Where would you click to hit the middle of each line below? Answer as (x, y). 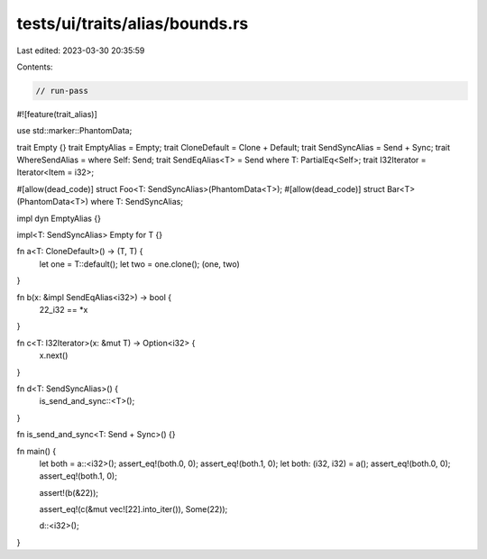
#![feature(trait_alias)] (57, 114)
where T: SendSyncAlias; (137, 202)
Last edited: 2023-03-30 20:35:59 (81, 50)
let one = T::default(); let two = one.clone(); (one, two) (140, 264)
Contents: (35, 67)
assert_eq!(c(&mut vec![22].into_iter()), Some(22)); (133, 509)
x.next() (54, 355)
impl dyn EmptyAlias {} (59, 218)
